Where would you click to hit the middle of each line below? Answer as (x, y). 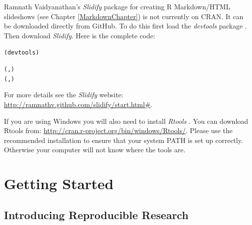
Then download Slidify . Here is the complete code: (80, 35)
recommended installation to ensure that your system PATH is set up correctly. (124, 140)
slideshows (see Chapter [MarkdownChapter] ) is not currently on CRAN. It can (124, 16)
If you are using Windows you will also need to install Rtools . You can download (126, 121)
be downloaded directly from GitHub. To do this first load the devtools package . (126, 26)
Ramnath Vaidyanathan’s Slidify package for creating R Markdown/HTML (117, 6)
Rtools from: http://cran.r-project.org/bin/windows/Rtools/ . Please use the (118, 130)
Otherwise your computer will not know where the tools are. (95, 150)
